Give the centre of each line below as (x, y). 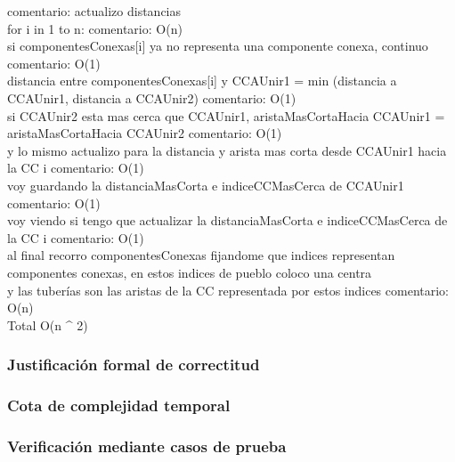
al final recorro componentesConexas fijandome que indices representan (201, 255)
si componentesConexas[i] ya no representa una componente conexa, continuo (218, 46)
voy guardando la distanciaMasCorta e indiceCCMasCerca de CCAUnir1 (206, 185)
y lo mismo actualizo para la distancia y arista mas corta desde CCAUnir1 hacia (227, 150)
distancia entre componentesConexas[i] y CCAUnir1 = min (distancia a (202, 81)
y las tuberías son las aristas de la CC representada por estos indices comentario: (228, 290)
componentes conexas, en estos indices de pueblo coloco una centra (190, 272)
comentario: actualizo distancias (94, 11)
